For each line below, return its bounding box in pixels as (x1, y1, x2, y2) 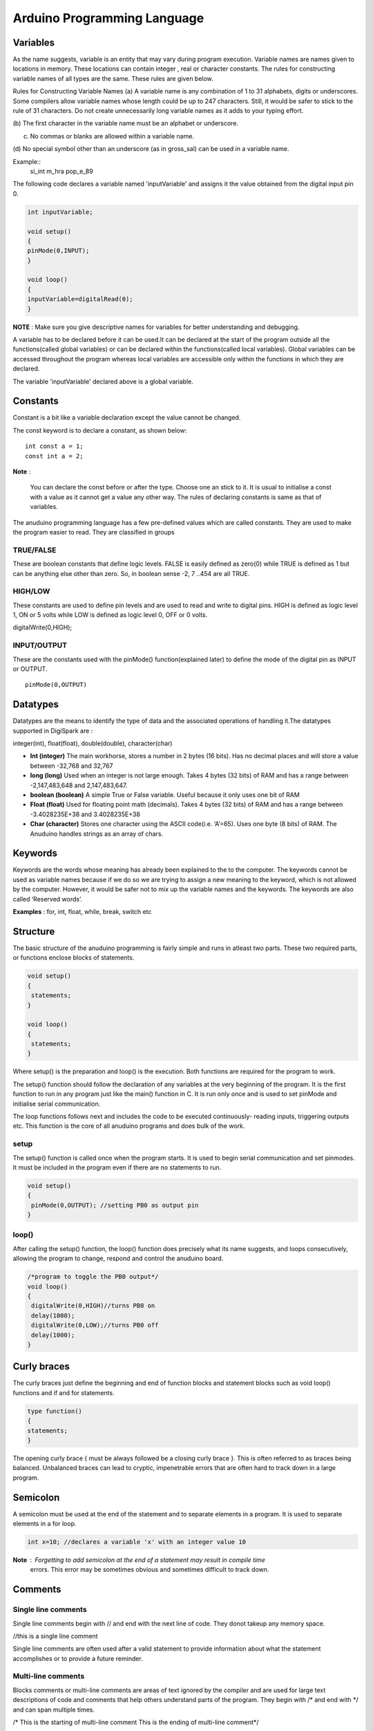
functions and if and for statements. (12, 1388, 115, 1397)
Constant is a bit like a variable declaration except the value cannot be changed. (12, 413, 241, 422)
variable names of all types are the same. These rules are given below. (12, 74, 213, 82)
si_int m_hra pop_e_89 (30, 167, 93, 175)
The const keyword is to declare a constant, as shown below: (12, 426, 187, 434)
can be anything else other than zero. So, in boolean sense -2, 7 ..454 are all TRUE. (12, 569, 250, 577)
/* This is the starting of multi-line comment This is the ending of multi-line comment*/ (12, 1718, 259, 1727)
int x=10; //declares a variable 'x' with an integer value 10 (27, 1538, 247, 1546)
